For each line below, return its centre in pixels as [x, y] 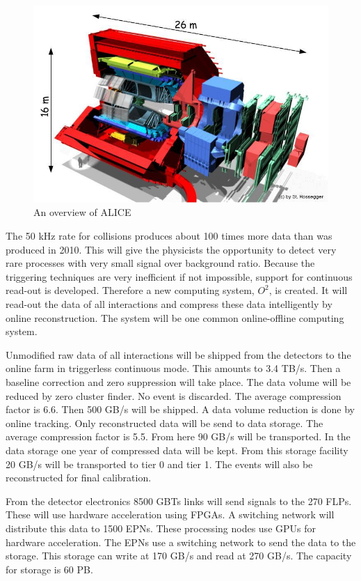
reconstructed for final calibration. [79, 478]
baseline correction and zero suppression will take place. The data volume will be [178, 381]
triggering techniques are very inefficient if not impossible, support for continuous [179, 276]
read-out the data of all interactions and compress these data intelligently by [169, 304]
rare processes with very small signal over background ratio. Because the [160, 263]
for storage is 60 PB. [49, 569]
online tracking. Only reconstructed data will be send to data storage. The [165, 423]
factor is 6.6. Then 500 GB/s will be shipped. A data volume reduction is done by [180, 409]
